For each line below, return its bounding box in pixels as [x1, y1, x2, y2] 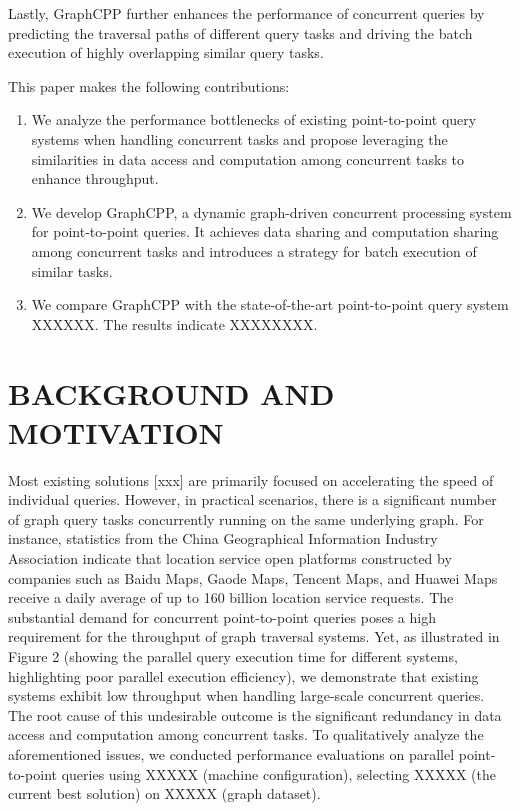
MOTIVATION [8, 411, 224, 452]
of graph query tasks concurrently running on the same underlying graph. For [8, 508, 484, 529]
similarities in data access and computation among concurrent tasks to [31, 148, 465, 169]
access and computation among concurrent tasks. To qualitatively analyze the [8, 724, 484, 745]
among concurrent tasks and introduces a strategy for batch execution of [31, 240, 477, 261]
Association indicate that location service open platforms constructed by [8, 548, 452, 568]
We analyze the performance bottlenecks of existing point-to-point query [31, 109, 477, 130]
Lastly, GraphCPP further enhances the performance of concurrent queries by [8, 3, 485, 23]
